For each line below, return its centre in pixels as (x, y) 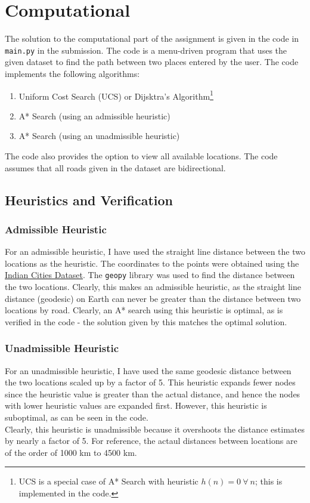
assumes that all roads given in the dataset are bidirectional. (115, 167)
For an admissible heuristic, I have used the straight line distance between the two (155, 251)
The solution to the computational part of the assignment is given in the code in (152, 38)
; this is (269, 481)
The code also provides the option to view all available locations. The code (141, 156)
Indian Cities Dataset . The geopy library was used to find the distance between (150, 275)
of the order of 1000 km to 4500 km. (71, 452)
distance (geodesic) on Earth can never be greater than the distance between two (153, 298)
